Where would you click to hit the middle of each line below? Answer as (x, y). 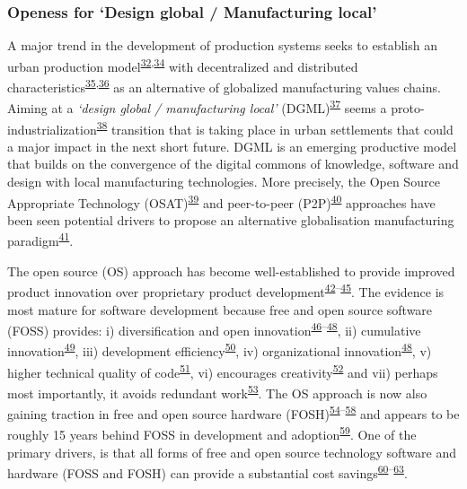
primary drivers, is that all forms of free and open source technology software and (232, 452)
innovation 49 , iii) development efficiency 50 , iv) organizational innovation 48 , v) (220, 350)
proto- (408, 107)
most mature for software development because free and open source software (220, 309)
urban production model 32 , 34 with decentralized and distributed (183, 65)
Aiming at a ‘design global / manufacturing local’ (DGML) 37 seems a (197, 106)
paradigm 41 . (40, 240)
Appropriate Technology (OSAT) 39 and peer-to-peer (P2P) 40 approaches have (221, 201)
